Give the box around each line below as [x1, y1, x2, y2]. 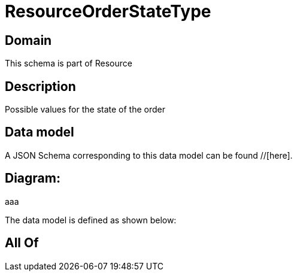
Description [5, 78, 76, 94]
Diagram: [5, 171, 60, 186]
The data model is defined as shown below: [5, 214, 177, 225]
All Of [5, 235, 39, 251]
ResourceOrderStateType [5, 1, 211, 22]
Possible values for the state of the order [5, 104, 165, 115]
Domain [5, 32, 52, 48]
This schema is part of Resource [5, 58, 132, 69]
